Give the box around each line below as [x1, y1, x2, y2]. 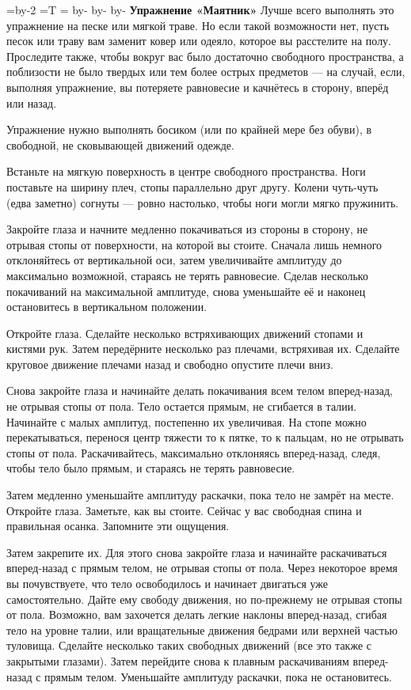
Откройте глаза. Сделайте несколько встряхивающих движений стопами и [6, 324, 363, 341]
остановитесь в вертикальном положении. [6, 298, 207, 315]
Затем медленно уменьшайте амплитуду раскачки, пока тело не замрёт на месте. [6, 487, 394, 503]
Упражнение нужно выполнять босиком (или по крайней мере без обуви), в [6, 121, 372, 138]
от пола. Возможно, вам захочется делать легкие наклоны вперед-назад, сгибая [6, 606, 387, 623]
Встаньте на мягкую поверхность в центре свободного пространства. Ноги [6, 163, 366, 180]
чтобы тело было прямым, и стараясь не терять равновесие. [6, 460, 295, 476]
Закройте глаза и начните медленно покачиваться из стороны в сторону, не [6, 221, 368, 237]
